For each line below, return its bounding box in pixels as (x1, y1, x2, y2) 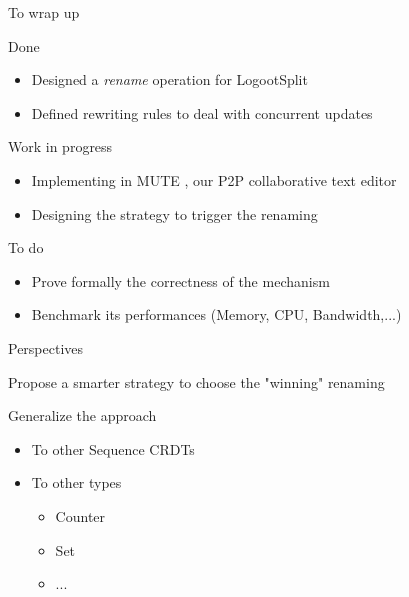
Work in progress (8, 136, 113, 157)
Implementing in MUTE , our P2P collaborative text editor (31, 169, 397, 190)
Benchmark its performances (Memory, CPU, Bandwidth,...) (31, 304, 402, 325)
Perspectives (8, 337, 84, 358)
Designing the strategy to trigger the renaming (31, 203, 318, 224)
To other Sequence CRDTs (31, 438, 195, 459)
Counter (55, 505, 106, 526)
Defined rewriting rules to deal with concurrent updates (31, 102, 373, 123)
